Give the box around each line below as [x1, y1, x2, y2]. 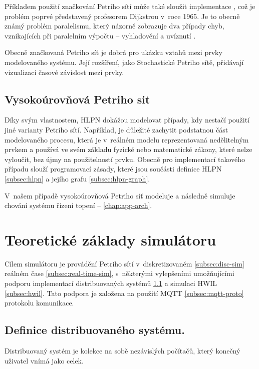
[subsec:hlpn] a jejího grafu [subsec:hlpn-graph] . [5, 173, 150, 183]
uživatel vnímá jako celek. [5, 355, 84, 365]
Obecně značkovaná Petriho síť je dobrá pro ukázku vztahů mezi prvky [5, 47, 222, 57]
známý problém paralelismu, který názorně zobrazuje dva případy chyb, [5, 20, 224, 31]
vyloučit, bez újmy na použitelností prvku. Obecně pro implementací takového [5, 153, 245, 164]
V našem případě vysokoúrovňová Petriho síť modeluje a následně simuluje [5, 190, 235, 200]
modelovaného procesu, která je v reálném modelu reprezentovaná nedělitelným [5, 134, 249, 144]
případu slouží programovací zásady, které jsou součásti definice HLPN [5, 163, 222, 174]
